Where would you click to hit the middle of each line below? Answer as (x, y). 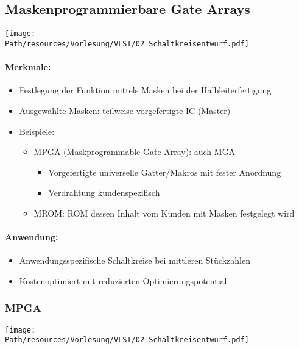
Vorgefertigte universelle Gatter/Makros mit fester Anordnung (165, 172)
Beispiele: (37, 131)
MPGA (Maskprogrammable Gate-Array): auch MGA (135, 152)
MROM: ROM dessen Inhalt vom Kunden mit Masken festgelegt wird (164, 213)
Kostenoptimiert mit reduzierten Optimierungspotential (123, 280)
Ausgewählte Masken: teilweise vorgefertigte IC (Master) (125, 110)
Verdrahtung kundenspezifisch (104, 192)
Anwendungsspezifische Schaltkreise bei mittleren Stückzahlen (135, 260)
